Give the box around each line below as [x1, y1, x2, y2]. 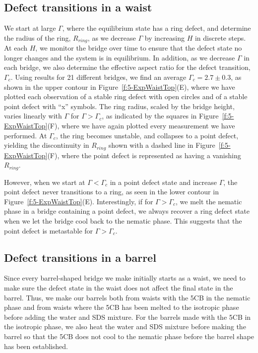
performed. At [4, 130, 47, 140]
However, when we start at [4, 176, 85, 187]
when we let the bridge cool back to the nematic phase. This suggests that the [4, 216, 242, 226]
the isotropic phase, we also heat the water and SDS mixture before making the [4, 321, 246, 332]
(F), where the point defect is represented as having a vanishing [47, 150, 241, 160]
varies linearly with [4, 111, 62, 121]
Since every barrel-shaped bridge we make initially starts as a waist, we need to [4, 273, 246, 283]
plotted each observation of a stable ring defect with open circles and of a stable [4, 91, 248, 102]
